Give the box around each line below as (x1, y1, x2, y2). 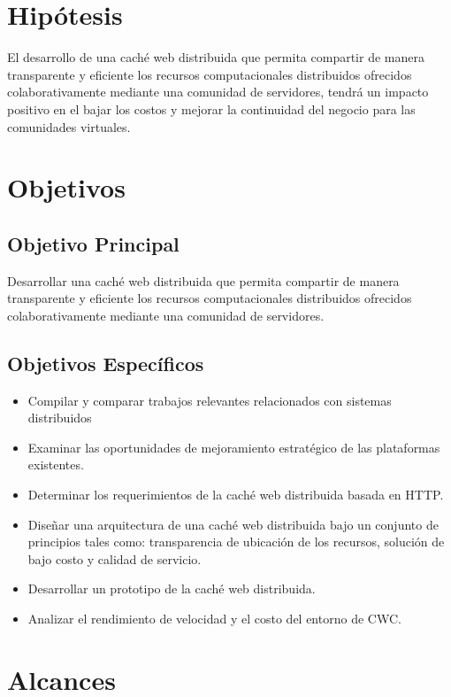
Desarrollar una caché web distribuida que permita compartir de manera (7, 271, 400, 290)
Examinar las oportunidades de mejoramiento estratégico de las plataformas (27, 438, 440, 456)
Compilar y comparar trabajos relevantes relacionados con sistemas (27, 391, 392, 409)
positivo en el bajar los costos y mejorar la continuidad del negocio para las (7, 99, 416, 118)
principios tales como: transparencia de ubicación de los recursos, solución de (27, 532, 445, 551)
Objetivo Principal (7, 229, 180, 257)
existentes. (27, 455, 84, 474)
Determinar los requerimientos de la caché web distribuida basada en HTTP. (27, 485, 444, 504)
